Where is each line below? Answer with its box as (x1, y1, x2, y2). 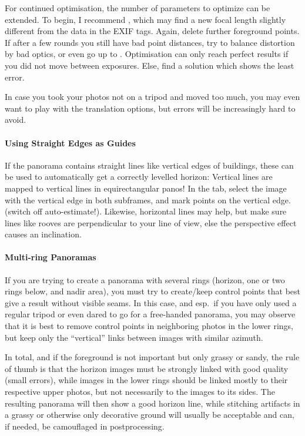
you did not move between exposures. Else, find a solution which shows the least (5, 59, 294, 71)
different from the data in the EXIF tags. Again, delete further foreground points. (5, 25, 300, 37)
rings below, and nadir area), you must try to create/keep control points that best (5, 285, 300, 297)
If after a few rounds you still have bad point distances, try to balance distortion (5, 36, 295, 48)
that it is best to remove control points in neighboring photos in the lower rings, (5, 320, 293, 332)
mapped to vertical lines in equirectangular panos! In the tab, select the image (5, 182, 287, 194)
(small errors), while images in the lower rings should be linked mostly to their (5, 374, 288, 386)
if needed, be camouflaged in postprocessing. (5, 420, 165, 432)
